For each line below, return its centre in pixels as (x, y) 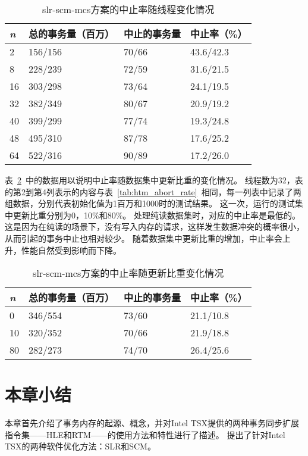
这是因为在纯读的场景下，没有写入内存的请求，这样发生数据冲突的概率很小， (155, 227)
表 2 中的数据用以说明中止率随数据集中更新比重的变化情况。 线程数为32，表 (154, 180)
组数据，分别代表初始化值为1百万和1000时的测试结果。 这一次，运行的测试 (150, 203)
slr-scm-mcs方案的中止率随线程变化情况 (128, 9)
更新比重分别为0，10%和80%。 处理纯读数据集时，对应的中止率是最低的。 (156, 215)
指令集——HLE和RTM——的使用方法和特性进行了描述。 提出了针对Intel (145, 434)
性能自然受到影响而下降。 (71, 250)
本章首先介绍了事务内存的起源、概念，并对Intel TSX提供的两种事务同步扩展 (152, 423)
